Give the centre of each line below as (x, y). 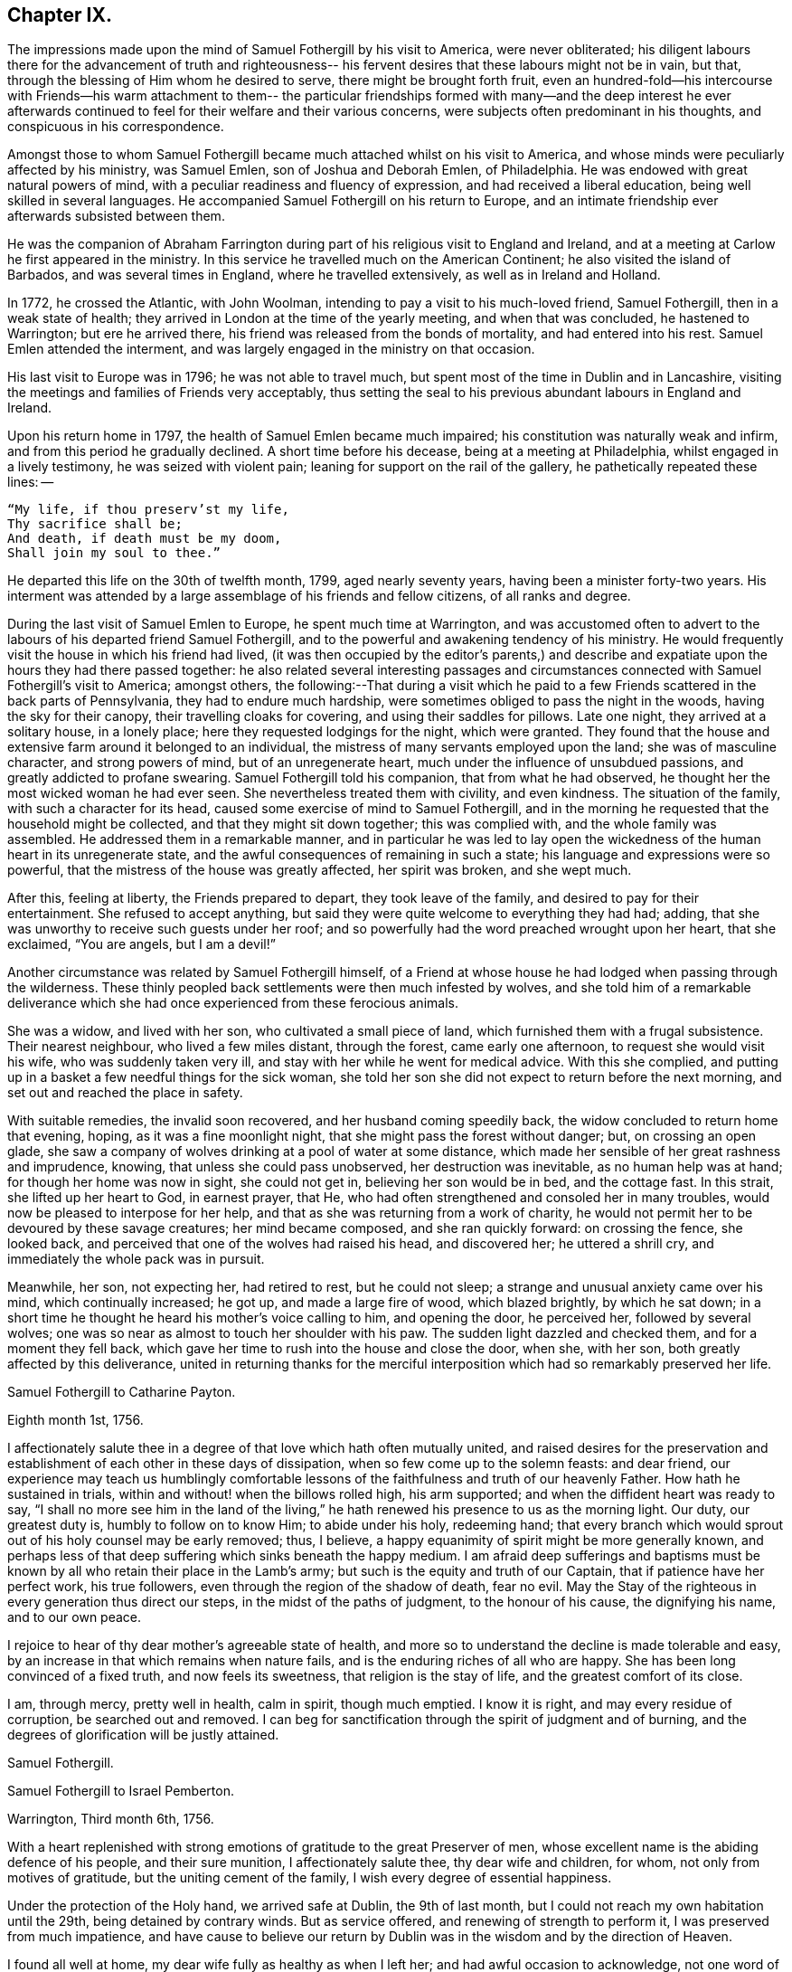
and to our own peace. (75, 1617)
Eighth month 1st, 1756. (75, 1420)
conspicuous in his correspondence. (116, 127)
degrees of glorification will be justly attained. (143, 1735)
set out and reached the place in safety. (125, 1093)
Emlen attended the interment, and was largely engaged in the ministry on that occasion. (271, 349)
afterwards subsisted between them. (116, 216)
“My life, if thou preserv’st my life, (148, 510)
